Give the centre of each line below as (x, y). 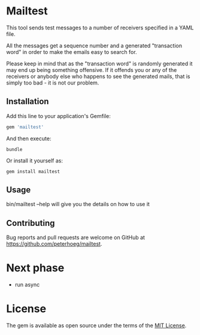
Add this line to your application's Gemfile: (58, 116)
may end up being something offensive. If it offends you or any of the (92, 70)
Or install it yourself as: (34, 161)
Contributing (31, 223)
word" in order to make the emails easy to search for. (72, 52)
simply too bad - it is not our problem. (53, 83)
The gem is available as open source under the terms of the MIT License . (96, 325)
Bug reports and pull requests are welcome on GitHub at (76, 237)
